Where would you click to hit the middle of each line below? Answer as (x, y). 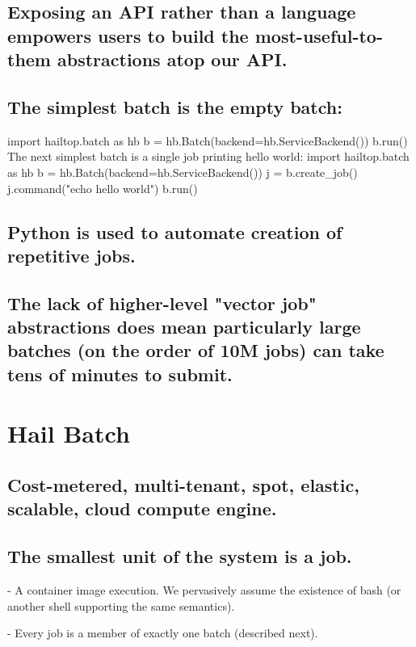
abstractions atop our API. (172, 59)
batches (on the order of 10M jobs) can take (196, 350)
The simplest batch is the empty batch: (175, 106)
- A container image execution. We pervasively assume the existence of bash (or (204, 590)
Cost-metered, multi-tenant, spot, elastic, (183, 485)
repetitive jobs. (71, 255)
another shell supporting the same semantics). (121, 605)
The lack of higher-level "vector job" (162, 302)
